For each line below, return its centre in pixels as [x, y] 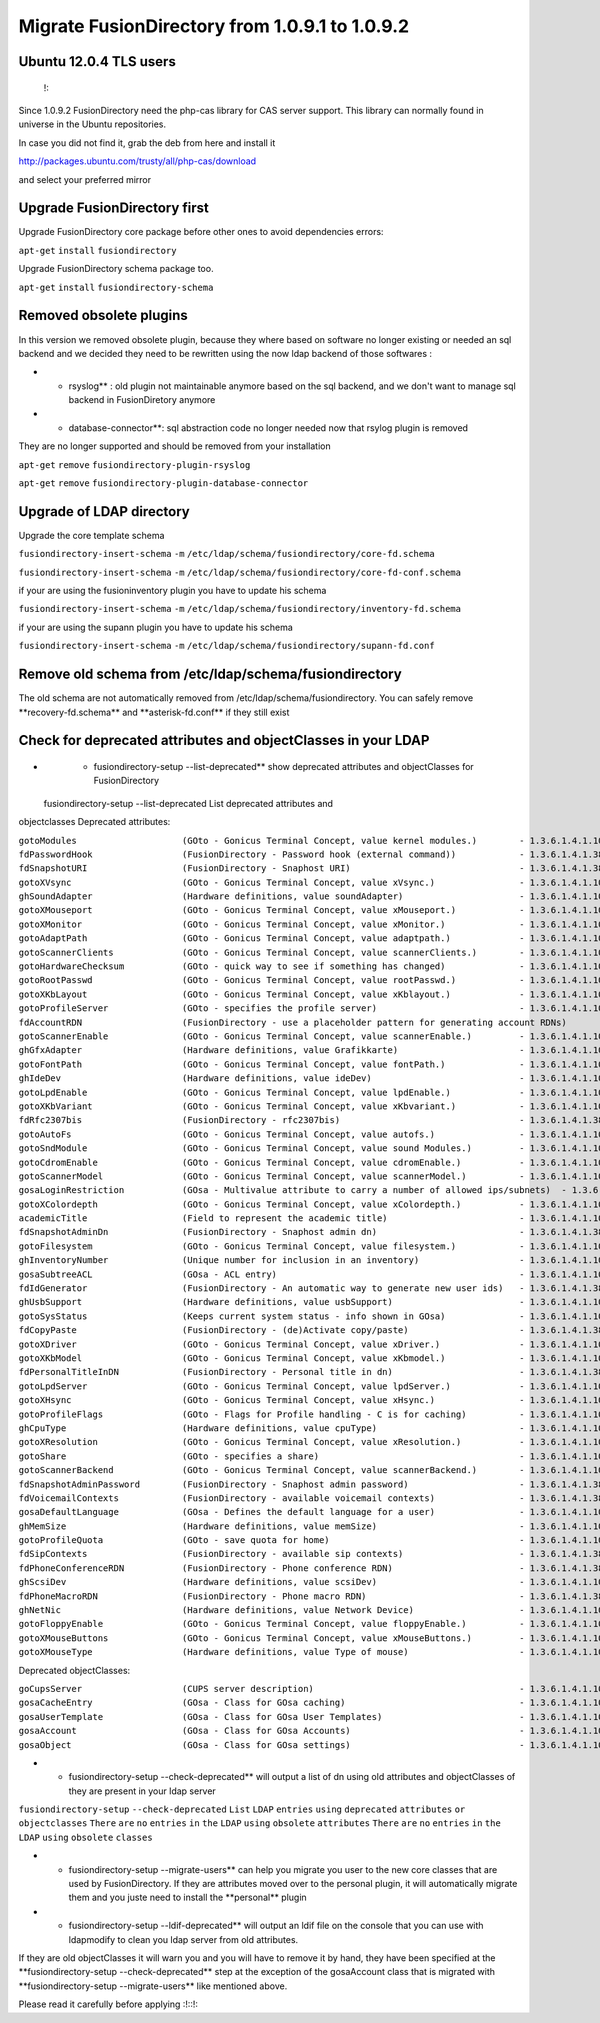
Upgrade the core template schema [91, 535]
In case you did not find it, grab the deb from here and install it [147, 142]
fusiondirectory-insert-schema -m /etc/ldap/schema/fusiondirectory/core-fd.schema [226, 554]
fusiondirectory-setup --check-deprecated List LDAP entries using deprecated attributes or [242, 1809]
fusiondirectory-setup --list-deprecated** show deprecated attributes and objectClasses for [283, 766]
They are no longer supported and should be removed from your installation [174, 446]
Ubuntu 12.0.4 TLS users [97, 61]
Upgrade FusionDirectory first [113, 208]
